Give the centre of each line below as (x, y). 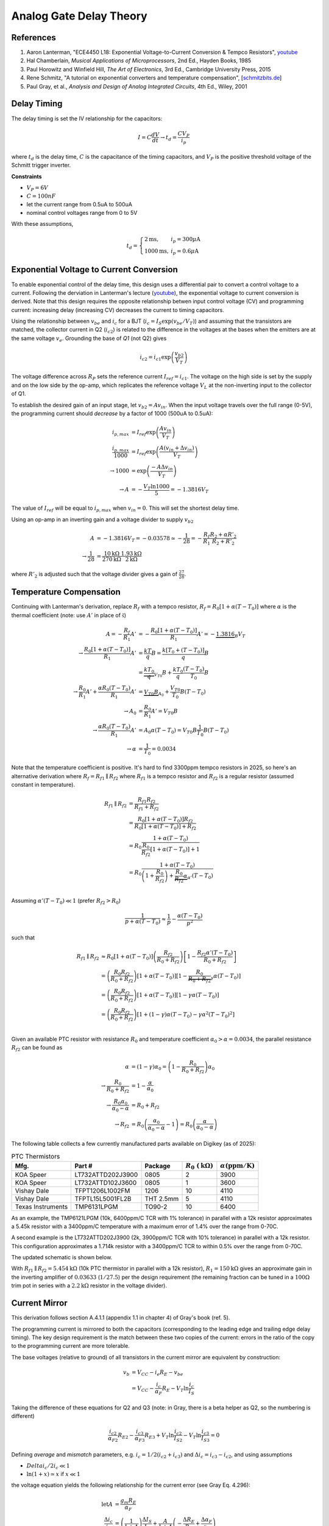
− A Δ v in (162, 468)
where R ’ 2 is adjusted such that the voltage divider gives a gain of (94, 575)
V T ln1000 (157, 487)
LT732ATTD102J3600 (106, 1182)
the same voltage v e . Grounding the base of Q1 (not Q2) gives (89, 339)
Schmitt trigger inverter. (41, 165)
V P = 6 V (37, 188)
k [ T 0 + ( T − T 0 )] (183, 651)
